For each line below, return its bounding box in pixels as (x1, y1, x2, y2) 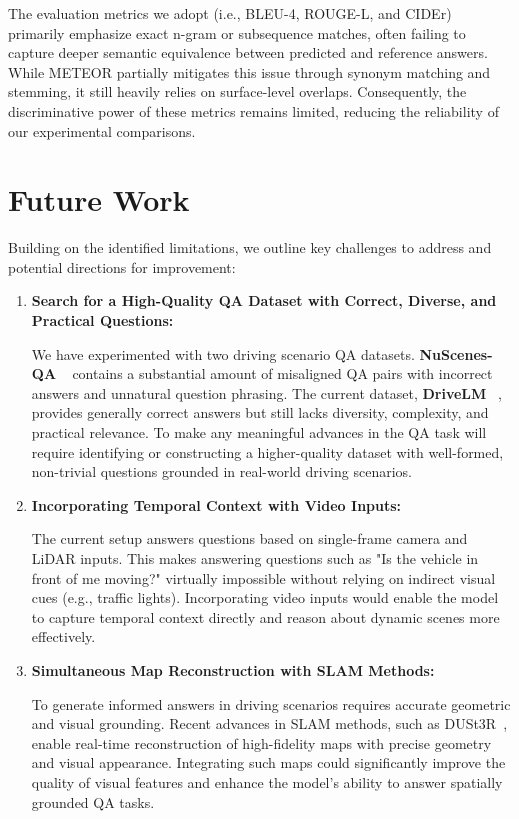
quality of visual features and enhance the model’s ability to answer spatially (31, 771, 503, 792)
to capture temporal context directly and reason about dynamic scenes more (31, 606, 500, 627)
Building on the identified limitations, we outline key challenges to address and (8, 237, 492, 258)
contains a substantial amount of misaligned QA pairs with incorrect (72, 363, 493, 384)
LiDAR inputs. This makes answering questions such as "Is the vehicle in (31, 548, 479, 568)
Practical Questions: (31, 310, 174, 331)
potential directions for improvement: (8, 256, 236, 277)
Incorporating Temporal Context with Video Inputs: (31, 494, 402, 515)
